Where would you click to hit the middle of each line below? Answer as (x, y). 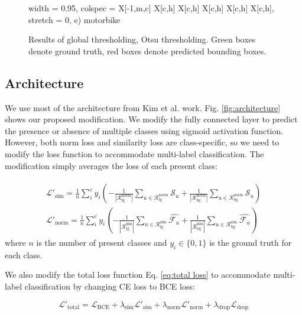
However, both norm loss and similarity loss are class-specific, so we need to (142, 142)
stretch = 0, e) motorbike (74, 19)
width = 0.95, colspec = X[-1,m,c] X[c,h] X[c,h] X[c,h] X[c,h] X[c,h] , (151, 8)
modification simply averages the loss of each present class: (111, 165)
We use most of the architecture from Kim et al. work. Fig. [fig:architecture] (143, 107)
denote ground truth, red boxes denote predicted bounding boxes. (147, 51)
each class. (24, 254)
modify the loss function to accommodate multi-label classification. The (134, 153)
